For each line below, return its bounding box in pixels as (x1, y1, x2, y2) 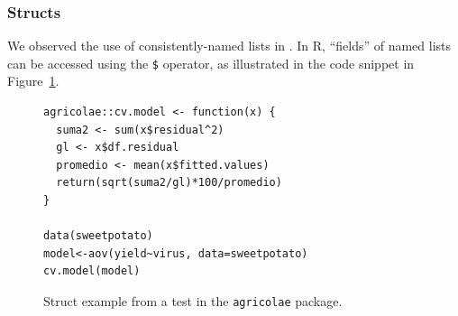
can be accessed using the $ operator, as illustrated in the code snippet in (7, 53, 415, 72)
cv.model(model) (43, 265, 141, 278)
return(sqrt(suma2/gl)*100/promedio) (56, 176, 282, 190)
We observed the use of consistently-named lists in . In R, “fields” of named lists (7, 36, 452, 55)
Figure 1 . (7, 71, 60, 90)
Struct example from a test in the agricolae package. (43, 292, 343, 310)
